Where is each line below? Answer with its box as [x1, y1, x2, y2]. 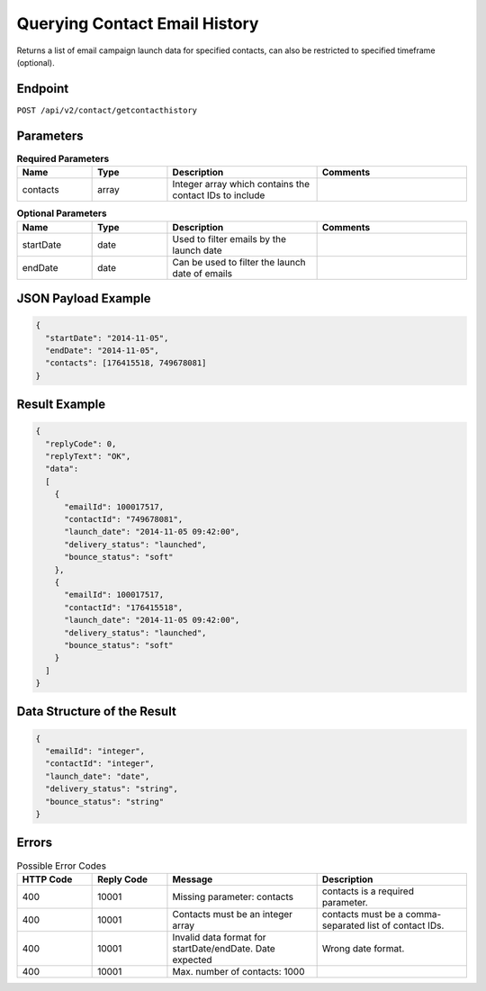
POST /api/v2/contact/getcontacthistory [16, 104, 198, 115]
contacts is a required [321, 885, 414, 897]
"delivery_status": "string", [45, 784, 179, 794]
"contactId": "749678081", [64, 514, 184, 524]
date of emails [172, 266, 233, 279]
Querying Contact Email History [16, 14, 259, 33]
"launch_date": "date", [45, 770, 150, 781]
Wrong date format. [321, 941, 405, 954]
